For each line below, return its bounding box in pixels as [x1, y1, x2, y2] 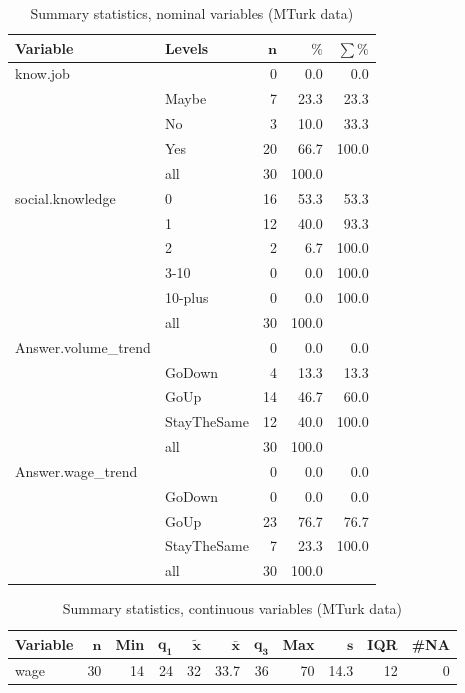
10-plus [164, 287, 209, 308]
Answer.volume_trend [15, 336, 151, 357]
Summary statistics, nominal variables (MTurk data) [30, 3, 354, 23]
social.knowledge [15, 187, 116, 208]
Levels [164, 37, 209, 58]
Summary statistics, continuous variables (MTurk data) [62, 598, 403, 619]
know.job [15, 63, 70, 84]
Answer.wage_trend [15, 460, 138, 481]
